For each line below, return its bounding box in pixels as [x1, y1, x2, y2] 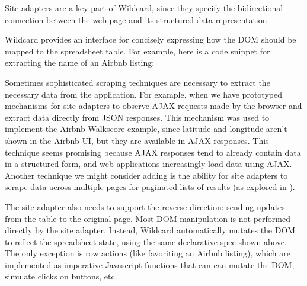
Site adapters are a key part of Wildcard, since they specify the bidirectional [5, 2, 283, 14]
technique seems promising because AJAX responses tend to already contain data [5, 146, 301, 158]
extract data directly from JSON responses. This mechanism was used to [5, 111, 270, 123]
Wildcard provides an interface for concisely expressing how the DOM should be [5, 33, 296, 46]
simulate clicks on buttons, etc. [5, 270, 117, 282]
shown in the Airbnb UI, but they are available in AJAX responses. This [5, 134, 269, 146]
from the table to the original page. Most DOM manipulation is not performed [5, 212, 290, 224]
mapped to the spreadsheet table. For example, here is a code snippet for [5, 44, 270, 57]
